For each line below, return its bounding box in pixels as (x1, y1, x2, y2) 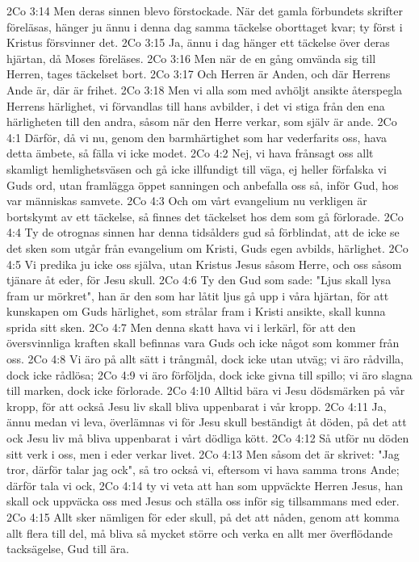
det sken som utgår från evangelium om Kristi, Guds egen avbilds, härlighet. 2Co (6, 239, 409, 256)
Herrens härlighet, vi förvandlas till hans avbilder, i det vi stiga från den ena (6, 97, 385, 114)
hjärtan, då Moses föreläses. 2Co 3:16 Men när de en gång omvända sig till (6, 49, 376, 66)
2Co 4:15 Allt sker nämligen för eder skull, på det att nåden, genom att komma (6, 509, 400, 525)
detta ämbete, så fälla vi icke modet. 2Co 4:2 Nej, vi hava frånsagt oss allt (6, 145, 374, 161)
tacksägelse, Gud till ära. (6, 540, 129, 557)
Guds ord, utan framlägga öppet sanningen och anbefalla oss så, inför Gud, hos (6, 176, 399, 193)
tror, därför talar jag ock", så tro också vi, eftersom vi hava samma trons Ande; (6, 461, 400, 478)
